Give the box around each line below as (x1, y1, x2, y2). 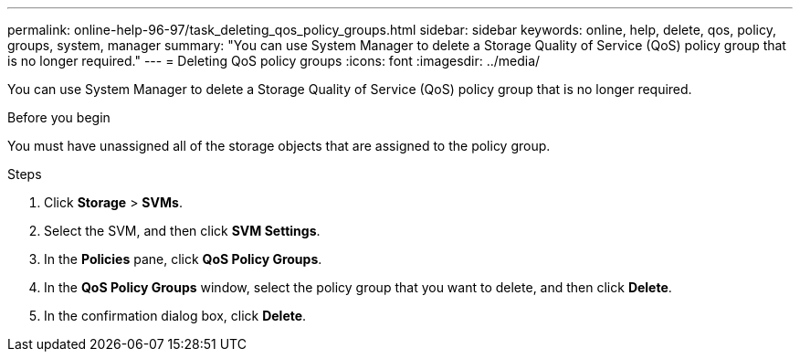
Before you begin (7, 110, 111, 125)
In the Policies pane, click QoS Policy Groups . (44, 251, 322, 267)
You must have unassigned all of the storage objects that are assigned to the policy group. (7, 138, 551, 153)
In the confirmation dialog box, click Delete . (44, 308, 307, 323)
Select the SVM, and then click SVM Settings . (44, 223, 321, 238)
